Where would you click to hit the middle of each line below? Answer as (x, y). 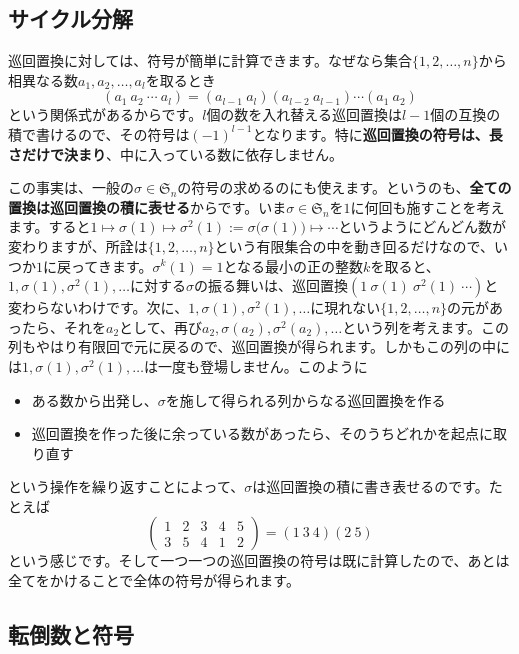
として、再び (160, 326)
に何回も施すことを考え (427, 206)
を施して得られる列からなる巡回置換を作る (305, 399)
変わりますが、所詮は (78, 245)
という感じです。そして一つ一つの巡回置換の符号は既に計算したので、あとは (259, 560)
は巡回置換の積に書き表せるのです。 (370, 486)
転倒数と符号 (71, 634)
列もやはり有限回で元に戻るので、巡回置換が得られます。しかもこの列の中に (259, 346)
